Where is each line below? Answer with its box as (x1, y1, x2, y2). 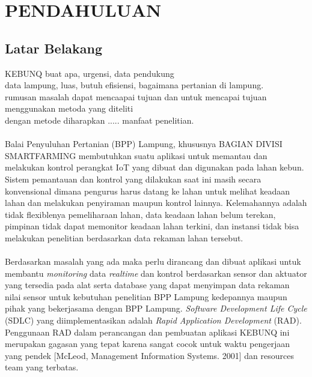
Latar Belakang (5, 38, 103, 57)
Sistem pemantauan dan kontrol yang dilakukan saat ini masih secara (5, 172, 262, 185)
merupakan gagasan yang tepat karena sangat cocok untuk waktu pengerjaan (5, 337, 290, 350)
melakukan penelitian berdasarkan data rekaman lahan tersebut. (5, 231, 243, 244)
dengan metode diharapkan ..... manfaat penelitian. (5, 113, 194, 126)
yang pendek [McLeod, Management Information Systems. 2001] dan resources (5, 349, 294, 361)
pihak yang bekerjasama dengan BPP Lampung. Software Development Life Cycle (5, 302, 307, 315)
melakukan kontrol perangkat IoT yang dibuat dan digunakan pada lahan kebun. (5, 161, 304, 173)
